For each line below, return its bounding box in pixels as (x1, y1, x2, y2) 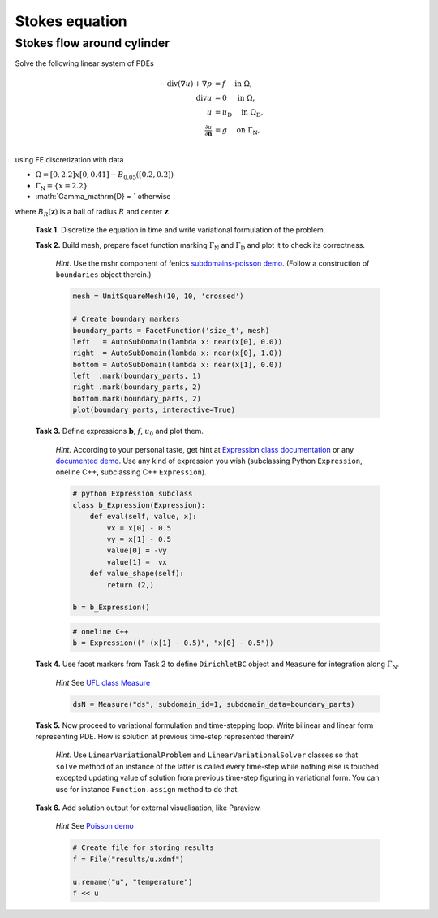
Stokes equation (15, 12, 127, 30)
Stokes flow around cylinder (15, 36, 170, 50)
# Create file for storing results (72, 843, 214, 852)
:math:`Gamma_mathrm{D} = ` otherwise (35, 192, 171, 201)
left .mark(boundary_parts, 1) (72, 371, 202, 381)
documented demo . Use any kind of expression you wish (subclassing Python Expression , (55, 456, 363, 466)
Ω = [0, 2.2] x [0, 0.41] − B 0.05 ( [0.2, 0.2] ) (35, 170, 174, 181)
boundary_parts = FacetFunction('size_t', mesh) (72, 326, 270, 335)
